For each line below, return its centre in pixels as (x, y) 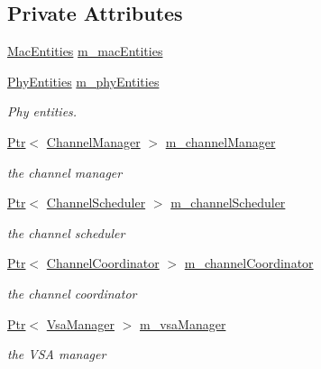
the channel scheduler (66, 232)
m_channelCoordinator (249, 263)
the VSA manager (57, 354)
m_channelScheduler (228, 203)
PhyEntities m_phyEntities (83, 81)
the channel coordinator (72, 293)
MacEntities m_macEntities (85, 51)
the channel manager (65, 172)
